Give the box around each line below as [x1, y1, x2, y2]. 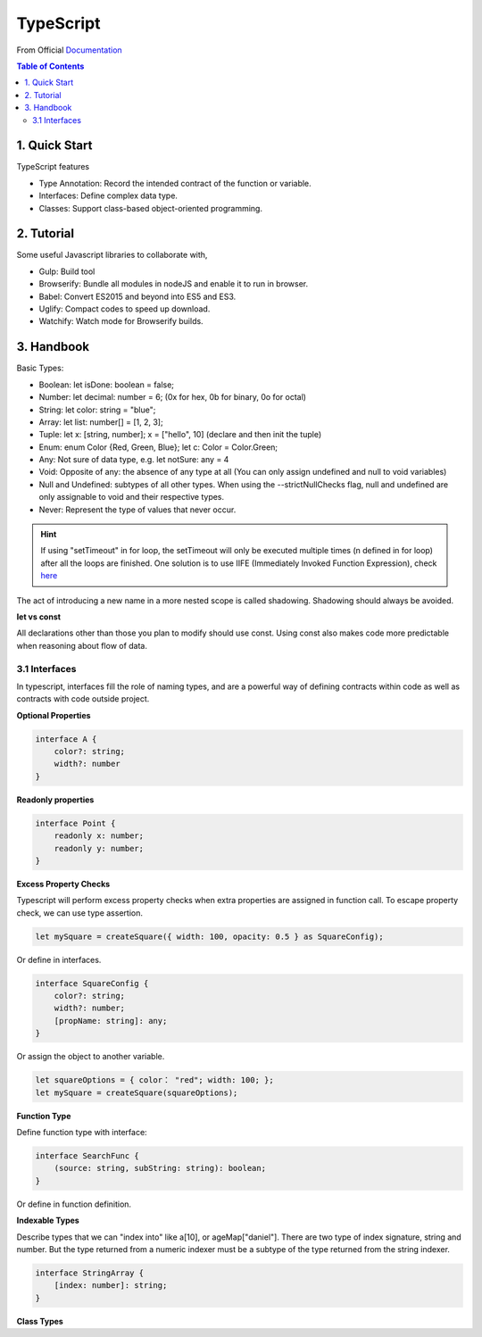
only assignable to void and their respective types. [38, 492, 225, 502]
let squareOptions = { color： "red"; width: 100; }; [35, 1075, 274, 1085]
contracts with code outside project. [16, 693, 150, 704]
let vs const [16, 611, 62, 622]
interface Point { [35, 818, 116, 828]
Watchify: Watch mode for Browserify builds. [38, 316, 204, 327]
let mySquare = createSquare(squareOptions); [35, 1087, 238, 1098]
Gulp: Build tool [38, 266, 96, 277]
